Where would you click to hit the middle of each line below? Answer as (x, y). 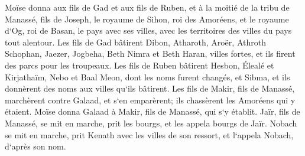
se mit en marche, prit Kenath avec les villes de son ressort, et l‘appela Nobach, (149, 134)
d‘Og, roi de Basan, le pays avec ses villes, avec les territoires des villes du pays (148, 30)
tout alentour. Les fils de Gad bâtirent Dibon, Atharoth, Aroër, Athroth (135, 42)
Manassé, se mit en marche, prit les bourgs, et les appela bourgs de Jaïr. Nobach (151, 123)
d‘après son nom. (35, 146)
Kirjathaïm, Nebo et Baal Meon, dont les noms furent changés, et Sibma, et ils (147, 77)
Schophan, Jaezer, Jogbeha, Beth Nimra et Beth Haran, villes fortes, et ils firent (150, 53)
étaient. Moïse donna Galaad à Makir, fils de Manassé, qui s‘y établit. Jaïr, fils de (152, 111)
